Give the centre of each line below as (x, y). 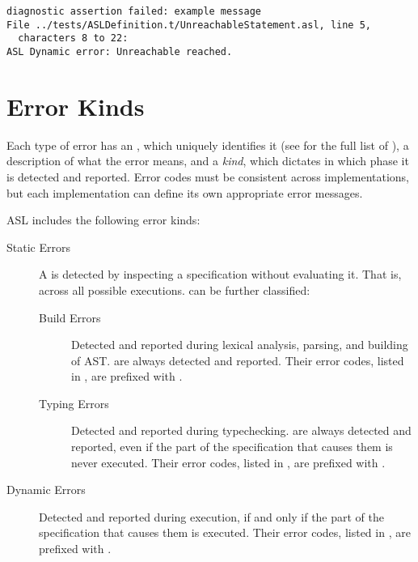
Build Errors (70, 317)
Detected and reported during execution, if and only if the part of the (212, 516)
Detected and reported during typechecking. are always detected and (241, 430)
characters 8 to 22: (73, 38)
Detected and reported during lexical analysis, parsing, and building (240, 345)
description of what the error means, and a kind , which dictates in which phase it (208, 161)
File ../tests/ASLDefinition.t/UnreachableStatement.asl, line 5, (189, 25)
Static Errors (38, 247)
